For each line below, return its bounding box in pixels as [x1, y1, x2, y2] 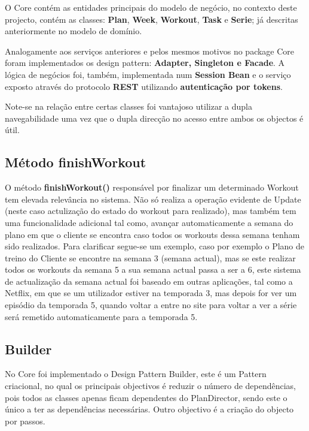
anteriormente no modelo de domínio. [5, 25, 142, 37]
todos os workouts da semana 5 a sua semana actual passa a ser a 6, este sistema [5, 263, 301, 276]
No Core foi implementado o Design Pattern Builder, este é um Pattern [5, 367, 267, 380]
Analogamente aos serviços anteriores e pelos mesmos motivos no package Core [5, 44, 295, 57]
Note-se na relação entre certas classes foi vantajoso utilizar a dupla [5, 100, 252, 113]
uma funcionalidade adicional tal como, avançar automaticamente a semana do [5, 216, 293, 228]
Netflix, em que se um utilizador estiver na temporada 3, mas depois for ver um [5, 287, 297, 299]
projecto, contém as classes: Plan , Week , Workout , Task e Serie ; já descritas [5, 13, 298, 25]
